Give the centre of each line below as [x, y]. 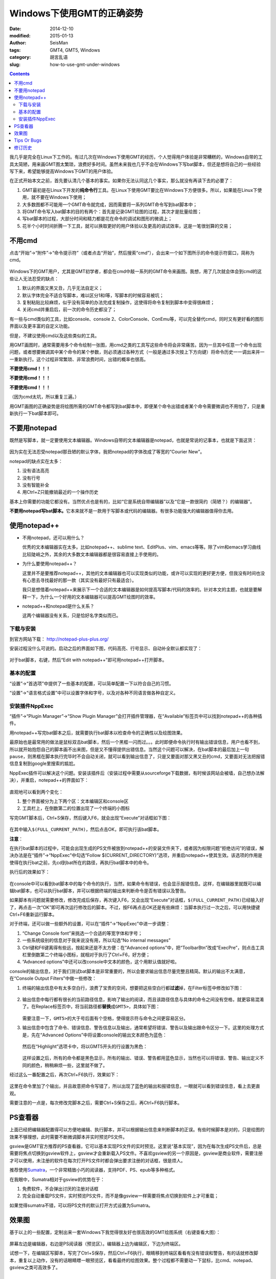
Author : [18, 43]
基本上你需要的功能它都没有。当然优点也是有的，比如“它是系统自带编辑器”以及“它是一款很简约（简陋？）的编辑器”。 [132, 501]
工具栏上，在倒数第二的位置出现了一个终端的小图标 [76, 808]
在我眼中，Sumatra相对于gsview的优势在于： [57, 1179]
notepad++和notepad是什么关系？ [58, 606]
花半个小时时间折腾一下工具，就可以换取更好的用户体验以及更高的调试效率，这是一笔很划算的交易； [127, 226]
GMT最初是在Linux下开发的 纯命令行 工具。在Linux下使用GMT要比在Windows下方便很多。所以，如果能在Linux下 [140, 190]
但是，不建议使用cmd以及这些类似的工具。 [54, 336]
